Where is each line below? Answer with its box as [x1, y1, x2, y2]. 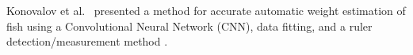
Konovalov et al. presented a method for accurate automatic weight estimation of [6, 2, 406, 18]
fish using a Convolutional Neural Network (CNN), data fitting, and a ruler [6, 17, 373, 34]
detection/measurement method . [6, 33, 168, 49]
